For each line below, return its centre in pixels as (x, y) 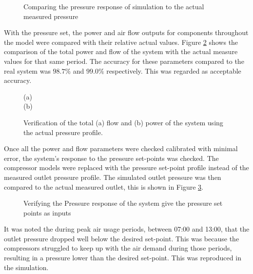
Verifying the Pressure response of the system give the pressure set (123, 203)
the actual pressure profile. (63, 132)
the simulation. (26, 267)
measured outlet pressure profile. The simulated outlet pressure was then (113, 177)
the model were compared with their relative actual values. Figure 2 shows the (121, 42)
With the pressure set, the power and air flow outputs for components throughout (126, 32)
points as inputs (47, 212)
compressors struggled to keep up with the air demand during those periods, (118, 248)
